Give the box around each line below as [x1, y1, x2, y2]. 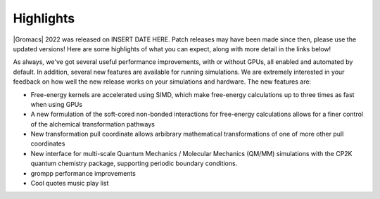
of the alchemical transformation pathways [30, 120, 155, 128]
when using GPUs [30, 100, 83, 108]
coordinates [30, 139, 65, 148]
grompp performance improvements [30, 169, 137, 177]
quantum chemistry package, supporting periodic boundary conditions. [30, 159, 238, 168]
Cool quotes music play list [30, 179, 109, 188]
